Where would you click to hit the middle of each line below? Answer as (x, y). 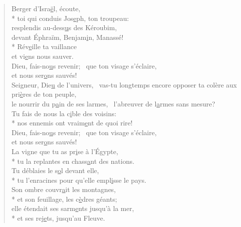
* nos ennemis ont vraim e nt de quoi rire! (72, 123)
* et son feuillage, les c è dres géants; (64, 199)
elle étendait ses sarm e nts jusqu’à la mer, (73, 208)
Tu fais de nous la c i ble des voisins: (64, 113)
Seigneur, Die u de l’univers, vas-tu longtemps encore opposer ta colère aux (124, 84)
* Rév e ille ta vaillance (44, 46)
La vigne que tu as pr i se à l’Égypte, (65, 151)
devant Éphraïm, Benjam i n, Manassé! (67, 37)
